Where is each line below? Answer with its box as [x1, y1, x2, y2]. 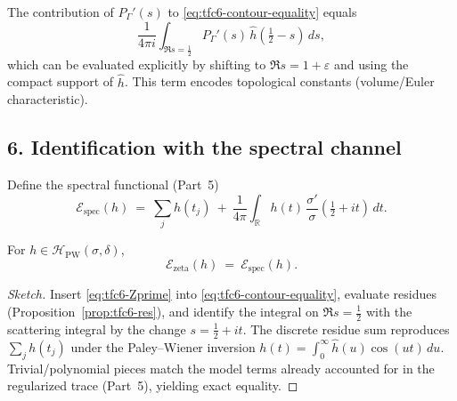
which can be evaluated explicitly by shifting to [7, 54, 266, 73]
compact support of [7, 72, 114, 91]
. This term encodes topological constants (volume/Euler [124, 72, 435, 91]
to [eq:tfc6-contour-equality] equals [167, 3, 357, 20]
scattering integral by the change [7, 319, 186, 338]
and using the [334, 54, 409, 73]
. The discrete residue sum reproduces [242, 319, 450, 338]
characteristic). [7, 90, 88, 108]
